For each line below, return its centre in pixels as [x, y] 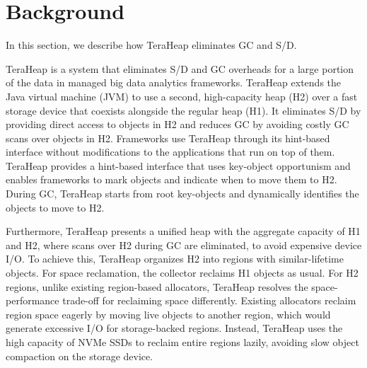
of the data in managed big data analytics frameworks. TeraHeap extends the [174, 82]
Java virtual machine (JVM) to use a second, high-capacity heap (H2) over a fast [182, 96]
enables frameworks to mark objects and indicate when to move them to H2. [171, 179]
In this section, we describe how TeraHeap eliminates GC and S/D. [151, 45]
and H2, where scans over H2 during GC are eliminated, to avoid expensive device [184, 245]
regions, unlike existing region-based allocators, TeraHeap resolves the [157, 286]
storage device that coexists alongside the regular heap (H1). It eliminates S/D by [183, 110]
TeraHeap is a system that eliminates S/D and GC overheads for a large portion [180, 68]
